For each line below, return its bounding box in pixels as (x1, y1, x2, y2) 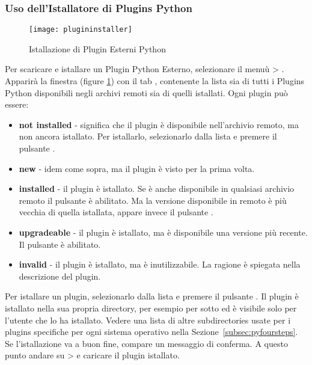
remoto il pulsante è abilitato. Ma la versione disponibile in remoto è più (19, 194, 287, 206)
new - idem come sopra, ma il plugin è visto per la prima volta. (19, 162, 255, 174)
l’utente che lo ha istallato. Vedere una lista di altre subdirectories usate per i (5, 313, 291, 326)
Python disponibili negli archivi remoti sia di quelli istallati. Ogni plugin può (5, 86, 288, 99)
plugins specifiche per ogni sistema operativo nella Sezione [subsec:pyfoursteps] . (5, 325, 298, 338)
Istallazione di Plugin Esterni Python (29, 42, 166, 55)
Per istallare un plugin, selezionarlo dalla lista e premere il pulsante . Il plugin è (5, 290, 299, 302)
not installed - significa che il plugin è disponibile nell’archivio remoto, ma (19, 118, 299, 130)
